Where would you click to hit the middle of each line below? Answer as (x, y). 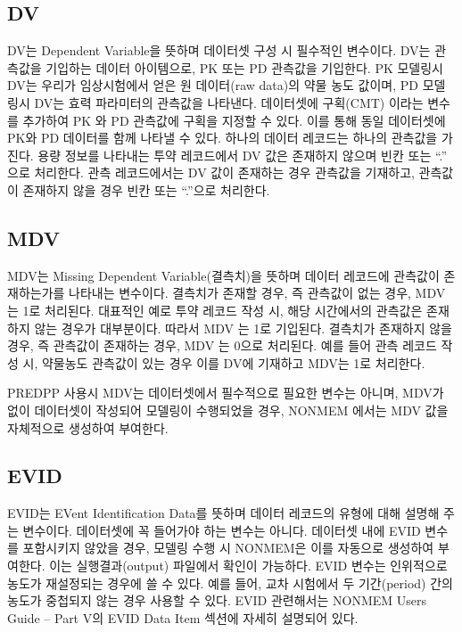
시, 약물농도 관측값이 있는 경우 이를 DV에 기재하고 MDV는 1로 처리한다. (224, 362)
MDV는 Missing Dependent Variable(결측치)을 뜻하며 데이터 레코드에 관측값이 (223, 275)
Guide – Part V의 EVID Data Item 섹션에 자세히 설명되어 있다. (183, 617)
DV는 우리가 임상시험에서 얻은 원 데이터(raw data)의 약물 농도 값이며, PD (213, 85)
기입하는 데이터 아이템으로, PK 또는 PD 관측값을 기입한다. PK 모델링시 (245, 67)
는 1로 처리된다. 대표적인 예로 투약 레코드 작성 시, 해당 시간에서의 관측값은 (215, 310)
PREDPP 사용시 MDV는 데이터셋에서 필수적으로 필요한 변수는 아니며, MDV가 (226, 393)
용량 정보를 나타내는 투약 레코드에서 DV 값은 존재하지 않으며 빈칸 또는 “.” (243, 155)
